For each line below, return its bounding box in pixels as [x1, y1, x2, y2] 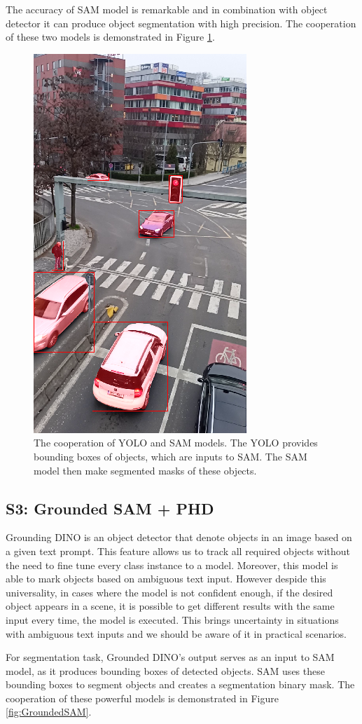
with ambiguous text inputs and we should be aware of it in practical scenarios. [6, 626, 347, 641]
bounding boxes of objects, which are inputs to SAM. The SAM [34, 449, 307, 463]
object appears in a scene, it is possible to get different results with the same [6, 599, 335, 613]
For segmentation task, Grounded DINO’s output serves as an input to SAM [6, 650, 335, 664]
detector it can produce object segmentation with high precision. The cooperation [6, 15, 356, 30]
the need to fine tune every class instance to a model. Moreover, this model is [6, 557, 338, 572]
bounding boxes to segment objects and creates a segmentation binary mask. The [6, 677, 355, 692]
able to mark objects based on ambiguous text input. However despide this [6, 571, 326, 586]
